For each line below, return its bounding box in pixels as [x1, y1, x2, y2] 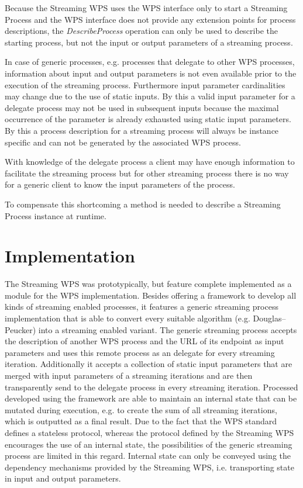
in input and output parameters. [5, 472, 121, 484]
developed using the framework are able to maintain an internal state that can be [5, 392, 297, 404]
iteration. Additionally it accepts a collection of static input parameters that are [5, 358, 292, 370]
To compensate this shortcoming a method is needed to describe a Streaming [5, 198, 281, 210]
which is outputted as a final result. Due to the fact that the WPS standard [5, 415, 277, 427]
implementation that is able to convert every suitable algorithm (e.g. [5, 312, 250, 324]
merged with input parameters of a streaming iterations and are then [5, 369, 253, 381]
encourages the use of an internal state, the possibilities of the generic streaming [5, 438, 292, 450]
